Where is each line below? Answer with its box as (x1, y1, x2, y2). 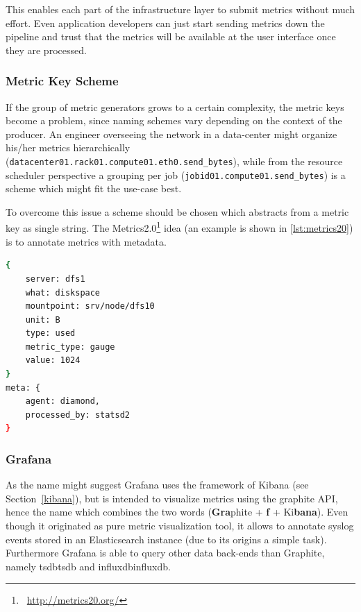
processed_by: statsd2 (25, 409, 130, 420)
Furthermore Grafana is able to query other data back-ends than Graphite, (6, 545, 325, 560)
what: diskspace (25, 287, 101, 298)
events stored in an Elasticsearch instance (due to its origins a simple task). (6, 532, 327, 546)
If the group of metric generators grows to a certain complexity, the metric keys (6, 99, 344, 114)
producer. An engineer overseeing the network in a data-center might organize (6, 126, 337, 141)
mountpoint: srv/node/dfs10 (25, 301, 155, 312)
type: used (25, 328, 76, 339)
